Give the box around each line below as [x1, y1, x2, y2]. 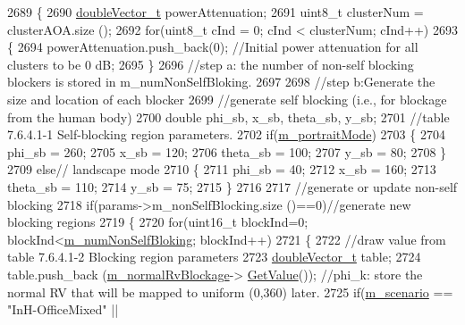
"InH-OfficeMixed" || [7, 300, 119, 319]
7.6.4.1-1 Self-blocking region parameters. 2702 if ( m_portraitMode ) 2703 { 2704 [7, 125, 445, 144]
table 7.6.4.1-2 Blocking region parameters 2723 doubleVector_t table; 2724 [7, 247, 421, 266]
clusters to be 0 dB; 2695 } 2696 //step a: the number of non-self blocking [7, 54, 414, 73]
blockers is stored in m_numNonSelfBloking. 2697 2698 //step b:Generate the [7, 72, 435, 91]
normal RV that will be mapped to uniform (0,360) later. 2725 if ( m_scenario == [7, 282, 453, 301]
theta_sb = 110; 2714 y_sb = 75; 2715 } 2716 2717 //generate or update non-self [7, 177, 458, 196]
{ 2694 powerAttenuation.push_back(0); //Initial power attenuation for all [7, 37, 418, 56]
